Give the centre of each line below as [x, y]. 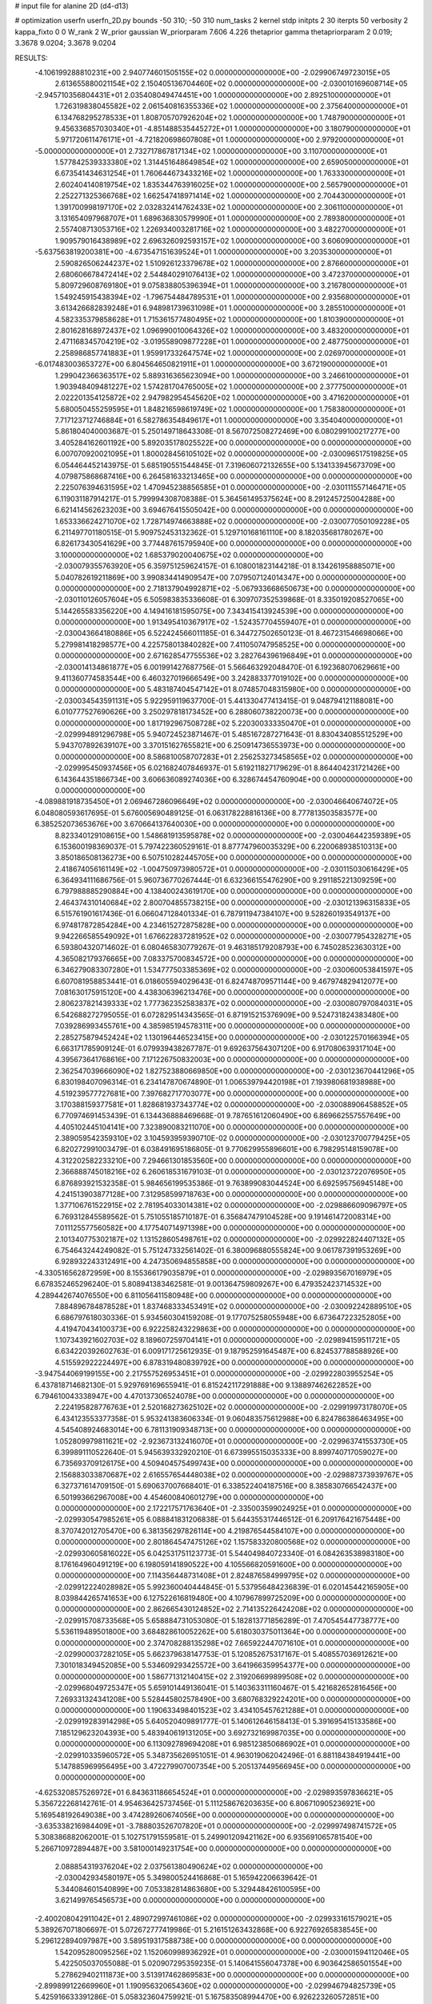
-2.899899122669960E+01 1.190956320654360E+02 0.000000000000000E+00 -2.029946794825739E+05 [215, 1986]
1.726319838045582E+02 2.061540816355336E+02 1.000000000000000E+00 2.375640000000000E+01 [231, 106]
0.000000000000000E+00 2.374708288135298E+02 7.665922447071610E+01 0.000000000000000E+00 [232, 1642]
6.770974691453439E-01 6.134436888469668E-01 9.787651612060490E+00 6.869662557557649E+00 [228, 1116]
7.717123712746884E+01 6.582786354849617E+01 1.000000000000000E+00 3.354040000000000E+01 [229, 420]
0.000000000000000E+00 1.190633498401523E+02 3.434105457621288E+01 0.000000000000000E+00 [232, 1710]
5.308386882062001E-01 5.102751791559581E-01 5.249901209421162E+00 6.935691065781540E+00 [204, 1837]
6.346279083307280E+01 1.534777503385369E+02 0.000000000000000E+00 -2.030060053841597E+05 [234, 970]
